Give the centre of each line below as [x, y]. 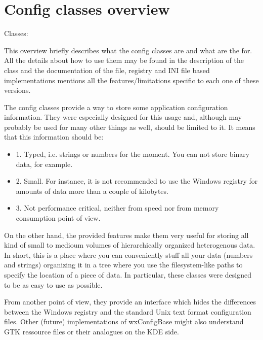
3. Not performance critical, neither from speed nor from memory [117, 208]
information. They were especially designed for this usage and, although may [123, 117]
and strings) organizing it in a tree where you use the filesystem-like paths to [123, 265]
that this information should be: [54, 137]
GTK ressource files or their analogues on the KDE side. [92, 331]
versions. [17, 90]
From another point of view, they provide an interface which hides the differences [130, 302]
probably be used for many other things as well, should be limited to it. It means [130, 127]
